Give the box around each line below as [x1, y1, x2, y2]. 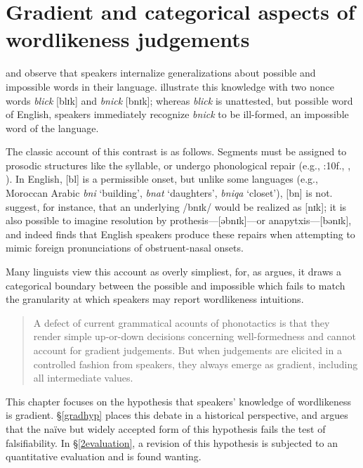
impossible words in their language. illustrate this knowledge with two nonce [6, 79, 334, 93]
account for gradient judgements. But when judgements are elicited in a [33, 343, 342, 357]
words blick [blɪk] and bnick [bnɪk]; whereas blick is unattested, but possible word [6, 93, 353, 108]
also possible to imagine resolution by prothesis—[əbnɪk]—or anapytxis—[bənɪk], [6, 213, 352, 228]
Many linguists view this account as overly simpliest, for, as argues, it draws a [6, 264, 341, 279]
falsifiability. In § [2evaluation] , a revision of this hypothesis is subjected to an [6, 435, 338, 450]
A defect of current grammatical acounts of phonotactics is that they [33, 315, 330, 330]
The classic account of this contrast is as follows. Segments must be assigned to [6, 144, 347, 159]
